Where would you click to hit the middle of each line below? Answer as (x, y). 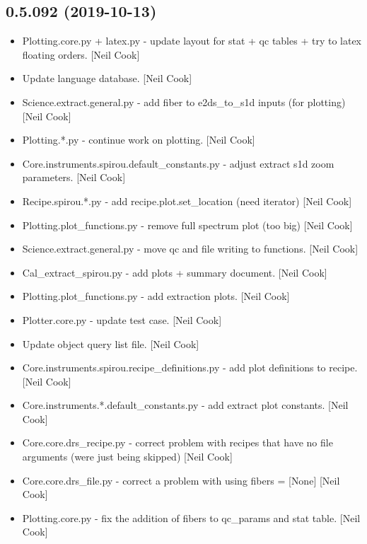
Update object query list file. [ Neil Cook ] (111, 343)
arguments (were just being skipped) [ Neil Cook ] (127, 457)
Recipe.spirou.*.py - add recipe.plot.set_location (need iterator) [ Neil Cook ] (187, 201)
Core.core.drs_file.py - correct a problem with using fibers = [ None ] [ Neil (181, 480)
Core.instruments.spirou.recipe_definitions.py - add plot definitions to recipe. (190, 368)
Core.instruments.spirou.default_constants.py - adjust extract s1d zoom (178, 163)
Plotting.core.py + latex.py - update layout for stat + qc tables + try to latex (192, 41)
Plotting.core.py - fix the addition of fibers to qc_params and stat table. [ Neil (191, 517)
